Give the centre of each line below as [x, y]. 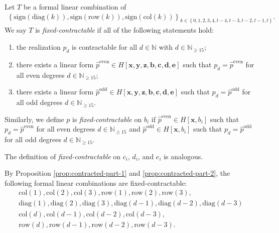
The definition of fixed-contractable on [63, 156]
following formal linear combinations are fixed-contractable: [96, 183]
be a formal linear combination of [75, 7]
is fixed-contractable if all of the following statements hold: [124, 30]
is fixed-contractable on [107, 119]
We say [16, 30]
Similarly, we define [34, 119]
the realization [38, 47]
